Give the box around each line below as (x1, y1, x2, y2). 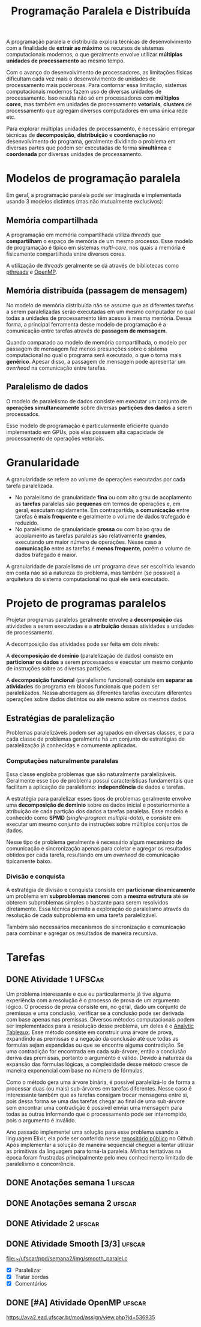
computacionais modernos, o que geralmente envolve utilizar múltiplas (6, 51, 183, 58)
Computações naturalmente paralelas (6, 757, 119, 765)
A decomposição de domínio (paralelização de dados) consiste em (6, 652, 173, 660)
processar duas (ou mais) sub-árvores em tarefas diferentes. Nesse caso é (6, 1085, 192, 1092)
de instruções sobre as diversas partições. (6, 665, 112, 672)
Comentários (14, 1280, 47, 1287)
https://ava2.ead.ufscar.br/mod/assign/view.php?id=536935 (6, 1313, 155, 1321)
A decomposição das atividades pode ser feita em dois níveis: (6, 640, 160, 648)
